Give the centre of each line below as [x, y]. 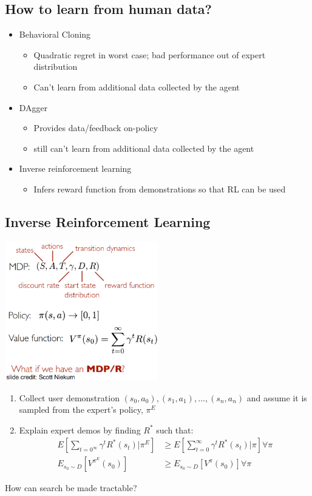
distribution [56, 66]
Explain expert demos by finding [80, 430]
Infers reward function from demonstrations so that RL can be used [160, 189]
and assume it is [277, 397]
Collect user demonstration [69, 397]
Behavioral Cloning [55, 34]
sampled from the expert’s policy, [81, 409]
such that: [175, 430]
